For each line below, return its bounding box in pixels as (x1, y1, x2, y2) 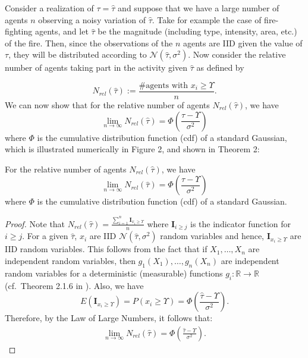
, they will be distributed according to (8, 48, 147, 61)
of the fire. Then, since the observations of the (5, 36, 173, 49)
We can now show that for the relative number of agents (5, 99, 210, 111)
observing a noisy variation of (38, 13, 146, 26)
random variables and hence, (160, 230, 265, 242)
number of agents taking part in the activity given (5, 61, 188, 74)
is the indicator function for (190, 217, 291, 230)
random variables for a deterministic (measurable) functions (5, 266, 223, 279)
